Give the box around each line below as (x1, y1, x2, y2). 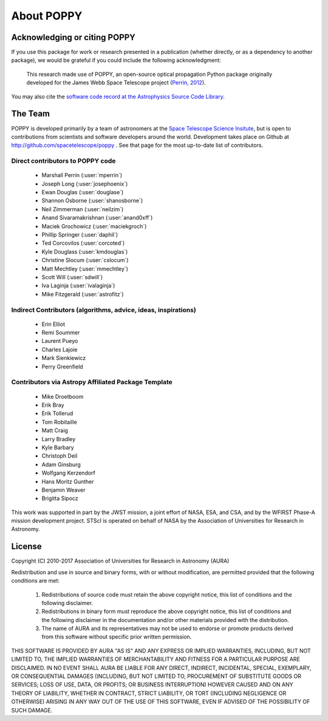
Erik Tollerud (41, 410, 73, 417)
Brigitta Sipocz (41, 495, 78, 502)
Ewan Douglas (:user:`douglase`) (41, 189, 124, 196)
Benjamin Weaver (41, 486, 86, 493)
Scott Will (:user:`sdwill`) (41, 273, 103, 280)
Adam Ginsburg (41, 461, 81, 468)
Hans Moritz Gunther (41, 478, 94, 485)
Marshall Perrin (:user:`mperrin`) (41, 172, 123, 179)
